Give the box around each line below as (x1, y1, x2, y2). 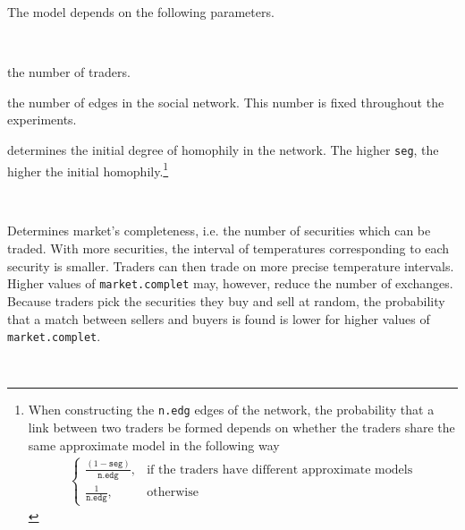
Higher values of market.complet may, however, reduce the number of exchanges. (7, 274, 453, 293)
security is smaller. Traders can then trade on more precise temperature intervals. (7, 256, 454, 275)
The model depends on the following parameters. (7, 3, 275, 21)
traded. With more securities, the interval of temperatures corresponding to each (7, 239, 450, 258)
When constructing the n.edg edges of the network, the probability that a (28, 400, 435, 419)
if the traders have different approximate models (147, 463, 413, 476)
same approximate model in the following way (28, 435, 280, 454)
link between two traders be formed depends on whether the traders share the (28, 418, 455, 436)
